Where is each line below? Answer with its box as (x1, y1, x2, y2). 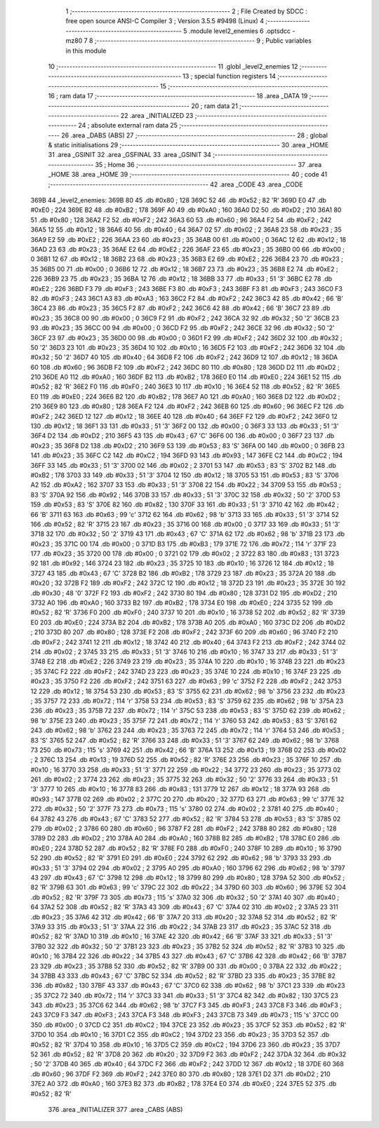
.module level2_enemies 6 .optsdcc (188, 27, 291, 35)
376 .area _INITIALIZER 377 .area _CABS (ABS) (48, 1105, 183, 1113)
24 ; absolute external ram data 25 (78, 121, 178, 130)
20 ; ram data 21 (190, 102, 238, 110)
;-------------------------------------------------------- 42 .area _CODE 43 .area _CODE (48, 180, 303, 189)
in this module (65, 46, 107, 55)
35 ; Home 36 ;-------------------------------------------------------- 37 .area (95, 160, 322, 168)
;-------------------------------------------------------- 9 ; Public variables (94, 36, 312, 45)
